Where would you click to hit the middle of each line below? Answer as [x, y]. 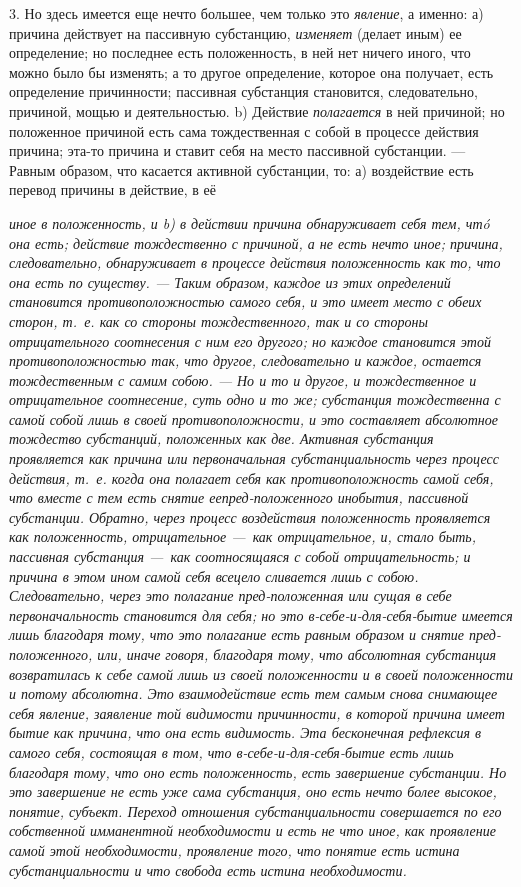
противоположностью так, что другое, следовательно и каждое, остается [245, 360]
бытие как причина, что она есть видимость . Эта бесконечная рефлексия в [245, 732]
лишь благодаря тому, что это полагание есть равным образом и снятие [236, 634]
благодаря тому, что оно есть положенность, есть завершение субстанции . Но [258, 771]
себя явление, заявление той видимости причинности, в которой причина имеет [257, 712]
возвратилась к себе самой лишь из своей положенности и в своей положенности [261, 673]
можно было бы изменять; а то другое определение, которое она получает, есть [251, 71]
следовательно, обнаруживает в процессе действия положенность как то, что [255, 262]
